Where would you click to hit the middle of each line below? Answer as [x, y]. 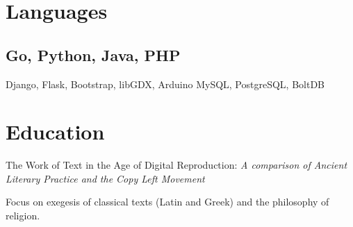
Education [55, 132]
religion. [23, 216]
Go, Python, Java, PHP [93, 54]
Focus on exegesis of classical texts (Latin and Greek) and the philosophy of [167, 202]
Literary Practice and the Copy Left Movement [105, 178]
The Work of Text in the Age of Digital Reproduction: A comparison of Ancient [176, 165]
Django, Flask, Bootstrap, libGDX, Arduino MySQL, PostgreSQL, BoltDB [165, 84]
